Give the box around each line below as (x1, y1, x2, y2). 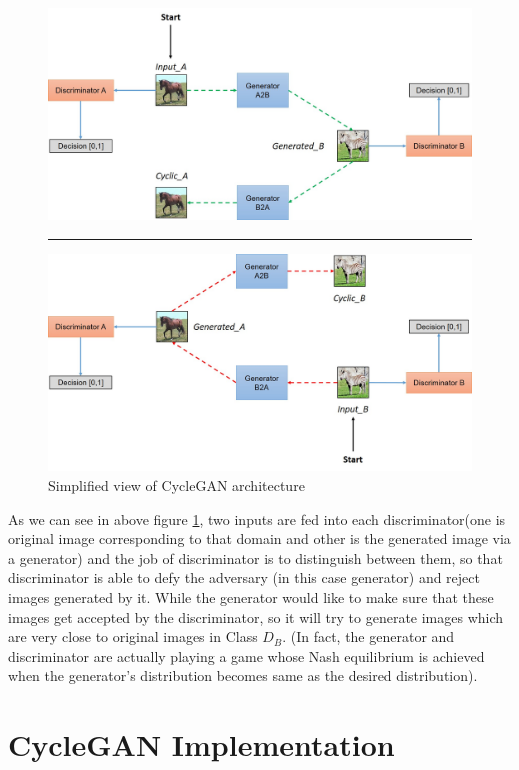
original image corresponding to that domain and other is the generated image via (8, 528, 511, 549)
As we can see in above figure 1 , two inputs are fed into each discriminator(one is (8, 508, 506, 529)
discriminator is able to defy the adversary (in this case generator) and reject (8, 567, 480, 588)
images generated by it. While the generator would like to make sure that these (8, 586, 494, 607)
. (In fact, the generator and (282, 626, 455, 647)
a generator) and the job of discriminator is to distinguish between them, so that (8, 547, 503, 568)
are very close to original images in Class (8, 626, 258, 647)
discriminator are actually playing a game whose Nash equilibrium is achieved (8, 645, 485, 666)
